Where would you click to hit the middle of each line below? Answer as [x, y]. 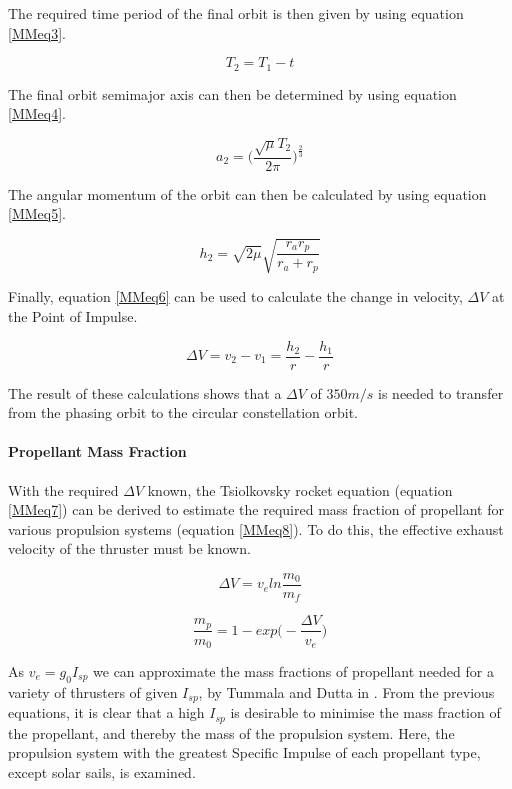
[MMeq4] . [37, 113]
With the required [63, 489]
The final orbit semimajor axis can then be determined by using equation [232, 93]
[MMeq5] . [37, 213]
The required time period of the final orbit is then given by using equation [236, 13]
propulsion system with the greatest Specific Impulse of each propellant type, [244, 752]
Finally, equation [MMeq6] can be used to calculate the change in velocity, [235, 296]
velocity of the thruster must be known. [129, 548]
